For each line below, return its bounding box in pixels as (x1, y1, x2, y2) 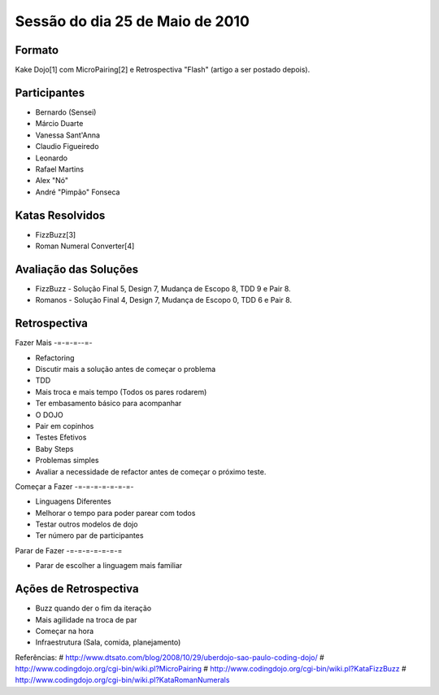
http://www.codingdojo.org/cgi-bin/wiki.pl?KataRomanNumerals (15, 675, 230, 685)
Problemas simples (35, 456, 99, 466)
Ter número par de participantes (35, 531, 144, 540)
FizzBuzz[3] (35, 229, 76, 239)
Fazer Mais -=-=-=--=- (15, 338, 93, 347)
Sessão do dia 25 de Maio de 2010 (15, 12, 250, 30)
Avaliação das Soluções (15, 262, 139, 276)
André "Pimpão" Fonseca (35, 187, 120, 197)
